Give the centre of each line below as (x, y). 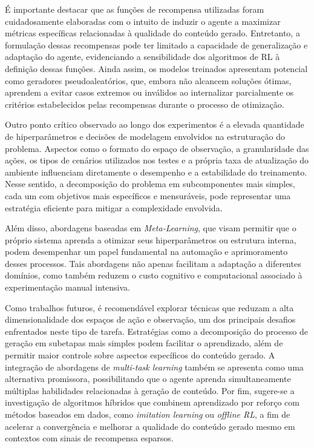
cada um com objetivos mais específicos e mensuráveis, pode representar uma (148, 195)
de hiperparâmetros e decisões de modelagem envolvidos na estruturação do (145, 136)
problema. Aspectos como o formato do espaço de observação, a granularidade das (157, 148)
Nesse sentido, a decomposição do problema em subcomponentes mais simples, (150, 184)
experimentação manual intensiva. (68, 287)
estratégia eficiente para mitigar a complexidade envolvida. (114, 207)
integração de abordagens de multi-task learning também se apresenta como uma (154, 367)
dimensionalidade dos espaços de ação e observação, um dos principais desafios (150, 319)
